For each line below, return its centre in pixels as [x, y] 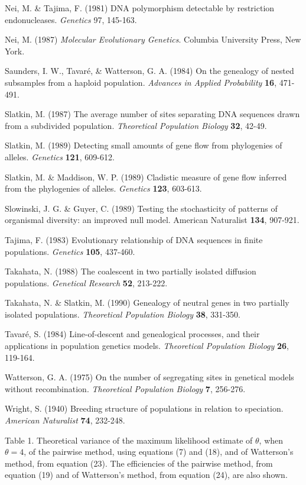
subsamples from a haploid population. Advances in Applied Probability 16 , [141, 82]
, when [271, 440]
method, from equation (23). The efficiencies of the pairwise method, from [139, 463]
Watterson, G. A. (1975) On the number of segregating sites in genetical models [149, 377]
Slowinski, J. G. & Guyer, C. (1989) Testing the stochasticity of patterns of [141, 208]
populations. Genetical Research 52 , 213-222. [86, 282]
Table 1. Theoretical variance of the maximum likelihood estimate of [129, 440]
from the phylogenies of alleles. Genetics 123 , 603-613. [103, 188]
